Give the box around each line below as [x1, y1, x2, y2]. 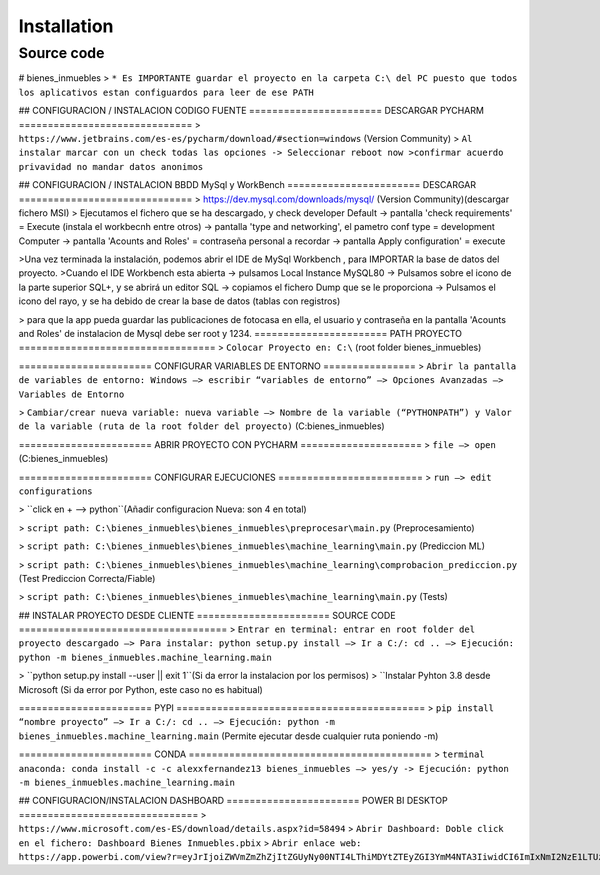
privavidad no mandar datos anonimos [18, 161, 204, 172]
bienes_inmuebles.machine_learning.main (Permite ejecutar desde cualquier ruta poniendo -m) [18, 730, 439, 742]
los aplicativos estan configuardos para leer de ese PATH [18, 86, 315, 98]
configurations [18, 485, 94, 497]
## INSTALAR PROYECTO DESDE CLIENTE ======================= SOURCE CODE [18, 609, 396, 621]
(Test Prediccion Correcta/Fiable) [18, 572, 156, 584]
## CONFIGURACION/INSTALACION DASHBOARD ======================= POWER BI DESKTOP [18, 795, 449, 807]
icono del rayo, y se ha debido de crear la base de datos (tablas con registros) [18, 295, 341, 307]
